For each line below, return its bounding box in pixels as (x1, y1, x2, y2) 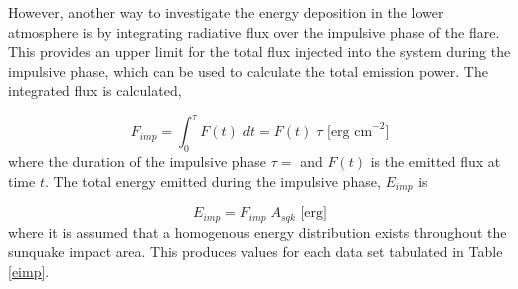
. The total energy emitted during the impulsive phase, (44, 170, 381, 191)
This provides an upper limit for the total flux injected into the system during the (8, 41, 511, 62)
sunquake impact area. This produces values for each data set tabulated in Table (8, 241, 503, 262)
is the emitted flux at (370, 151, 501, 172)
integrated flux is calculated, (8, 80, 182, 101)
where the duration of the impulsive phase (8, 151, 267, 172)
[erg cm (327, 125, 373, 140)
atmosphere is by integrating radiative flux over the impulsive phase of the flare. (8, 21, 500, 42)
